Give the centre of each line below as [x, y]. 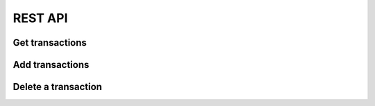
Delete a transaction [57, 87]
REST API [40, 18]
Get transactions [50, 43]
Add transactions [51, 65]
